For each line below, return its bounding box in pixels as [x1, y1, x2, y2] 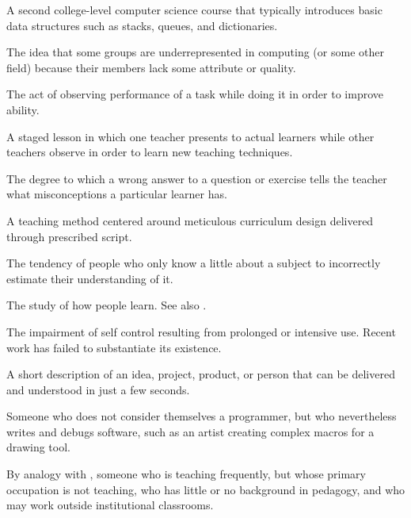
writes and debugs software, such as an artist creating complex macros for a [6, 423, 375, 439]
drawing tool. [6, 439, 70, 455]
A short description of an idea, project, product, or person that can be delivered [6, 366, 395, 382]
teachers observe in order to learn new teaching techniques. [6, 144, 293, 160]
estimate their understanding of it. [6, 270, 173, 286]
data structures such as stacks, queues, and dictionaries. [6, 17, 278, 33]
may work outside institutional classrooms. [6, 497, 214, 513]
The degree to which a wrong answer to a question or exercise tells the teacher [6, 170, 387, 186]
